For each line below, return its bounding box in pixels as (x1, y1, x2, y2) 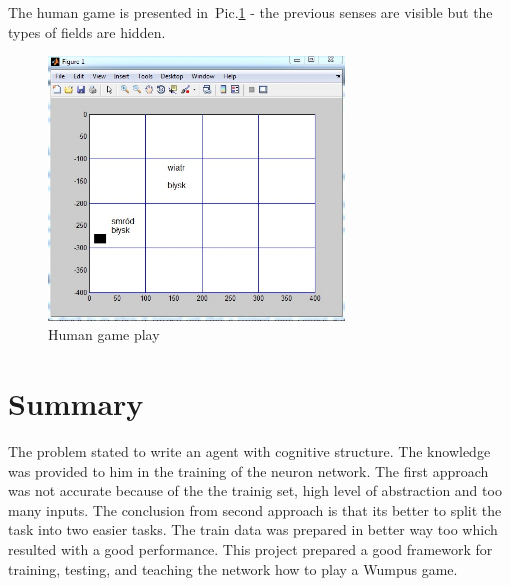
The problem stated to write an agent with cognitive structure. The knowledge (8, 441, 491, 462)
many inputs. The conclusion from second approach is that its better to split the (8, 499, 502, 520)
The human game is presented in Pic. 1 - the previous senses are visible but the (8, 2, 493, 22)
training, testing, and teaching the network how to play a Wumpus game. (8, 558, 458, 579)
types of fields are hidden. (8, 21, 166, 42)
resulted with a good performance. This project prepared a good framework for (8, 539, 493, 560)
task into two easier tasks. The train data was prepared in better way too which (8, 519, 498, 540)
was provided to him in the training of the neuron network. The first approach (8, 460, 489, 481)
